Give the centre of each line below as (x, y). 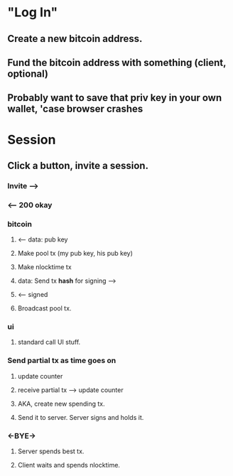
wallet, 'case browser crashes (75, 109)
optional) (28, 74)
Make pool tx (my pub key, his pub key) (75, 254)
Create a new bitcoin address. (75, 39)
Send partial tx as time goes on (62, 361)
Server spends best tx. (51, 451)
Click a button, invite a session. (78, 165)
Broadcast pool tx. (44, 308)
